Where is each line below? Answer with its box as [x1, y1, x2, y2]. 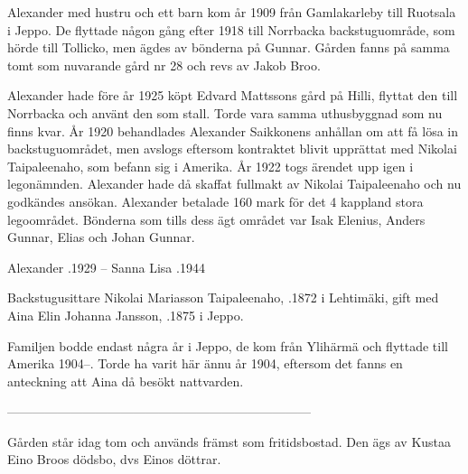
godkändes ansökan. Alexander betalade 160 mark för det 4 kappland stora [7, 191, 424, 210]
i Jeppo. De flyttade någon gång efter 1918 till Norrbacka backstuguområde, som [7, 20, 455, 39]
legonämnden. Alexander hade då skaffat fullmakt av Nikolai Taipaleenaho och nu [7, 174, 462, 193]
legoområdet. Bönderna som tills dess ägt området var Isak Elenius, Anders [7, 209, 426, 228]
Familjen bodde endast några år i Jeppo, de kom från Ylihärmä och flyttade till [7, 336, 448, 355]
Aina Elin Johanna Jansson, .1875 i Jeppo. [7, 305, 244, 324]
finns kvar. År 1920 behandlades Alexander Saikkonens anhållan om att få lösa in [7, 121, 459, 140]
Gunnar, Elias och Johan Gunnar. [7, 228, 195, 246]
